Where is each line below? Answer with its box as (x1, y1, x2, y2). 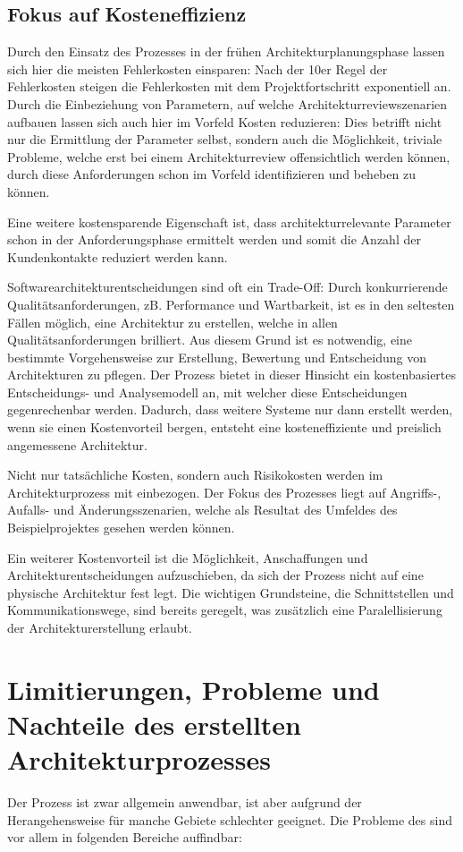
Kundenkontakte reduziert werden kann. (7, 247, 228, 266)
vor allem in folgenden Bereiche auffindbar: (7, 828, 242, 847)
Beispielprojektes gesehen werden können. (7, 518, 235, 537)
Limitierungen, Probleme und (7, 670, 380, 707)
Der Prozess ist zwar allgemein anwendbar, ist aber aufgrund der (7, 793, 362, 812)
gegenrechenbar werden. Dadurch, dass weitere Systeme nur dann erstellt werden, (7, 400, 453, 419)
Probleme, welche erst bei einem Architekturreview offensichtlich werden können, (7, 147, 450, 166)
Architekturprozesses (7, 741, 272, 778)
